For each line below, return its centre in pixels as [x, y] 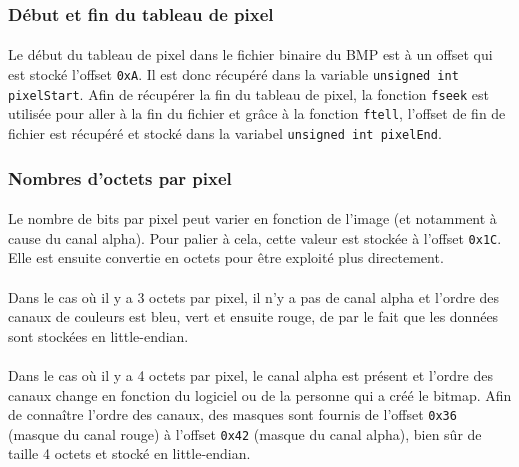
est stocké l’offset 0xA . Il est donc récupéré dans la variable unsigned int [233, 74]
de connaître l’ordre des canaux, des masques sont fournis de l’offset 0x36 [232, 414]
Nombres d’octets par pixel [120, 177]
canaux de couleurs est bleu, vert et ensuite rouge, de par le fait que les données [253, 316]
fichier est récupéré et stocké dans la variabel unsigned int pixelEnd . [225, 133]
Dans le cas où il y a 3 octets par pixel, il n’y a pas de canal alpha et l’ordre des [254, 296]
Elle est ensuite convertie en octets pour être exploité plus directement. [226, 257]
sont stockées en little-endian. [98, 335]
